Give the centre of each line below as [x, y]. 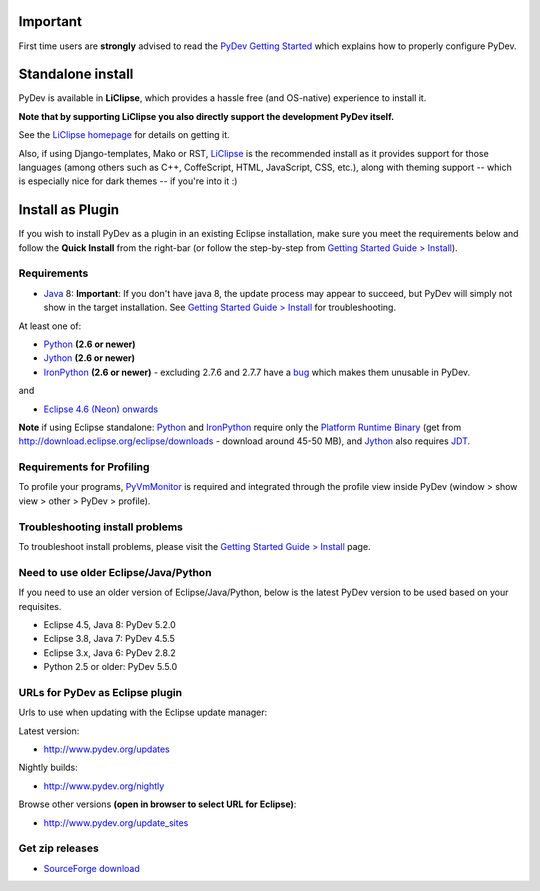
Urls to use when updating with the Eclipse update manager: [143, 712]
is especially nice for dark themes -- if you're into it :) [128, 181]
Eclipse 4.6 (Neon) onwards [101, 409]
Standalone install [76, 74]
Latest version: [49, 731]
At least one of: [50, 326]
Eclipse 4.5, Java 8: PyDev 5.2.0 [110, 624]
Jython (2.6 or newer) [89, 358]
